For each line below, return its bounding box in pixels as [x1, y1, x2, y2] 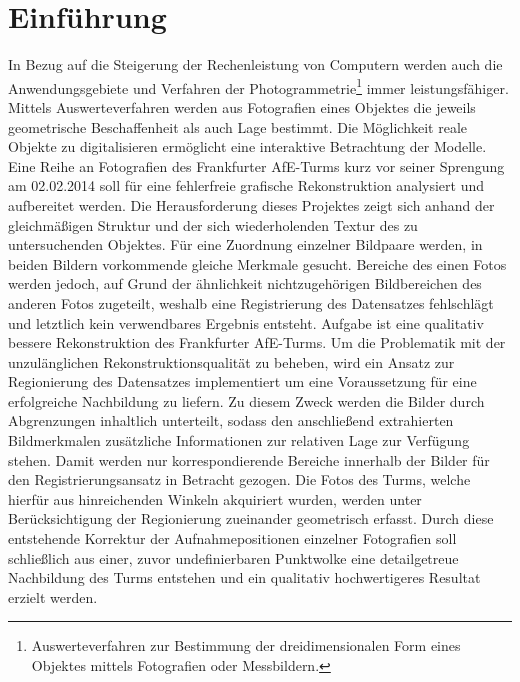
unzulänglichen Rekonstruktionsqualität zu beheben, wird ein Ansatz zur [8, 351, 455, 372]
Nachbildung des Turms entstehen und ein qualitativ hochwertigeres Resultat [8, 567, 481, 588]
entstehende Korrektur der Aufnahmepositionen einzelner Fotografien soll [8, 528, 457, 549]
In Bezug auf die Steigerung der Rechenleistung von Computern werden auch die [8, 54, 503, 75]
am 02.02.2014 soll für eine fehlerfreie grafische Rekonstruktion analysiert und [8, 175, 484, 196]
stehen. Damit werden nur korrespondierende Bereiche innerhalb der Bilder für [8, 449, 490, 470]
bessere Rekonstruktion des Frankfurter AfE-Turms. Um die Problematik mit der [8, 332, 506, 353]
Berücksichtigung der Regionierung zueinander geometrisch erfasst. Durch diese [8, 508, 494, 529]
